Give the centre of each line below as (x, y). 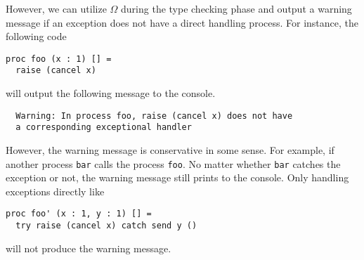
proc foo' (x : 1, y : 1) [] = (79, 214)
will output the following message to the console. (111, 93)
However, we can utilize (56, 8)
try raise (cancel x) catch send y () (106, 226)
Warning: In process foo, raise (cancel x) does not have (154, 116)
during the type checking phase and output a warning (236, 8)
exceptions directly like (55, 191)
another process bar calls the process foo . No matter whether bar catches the (173, 163)
